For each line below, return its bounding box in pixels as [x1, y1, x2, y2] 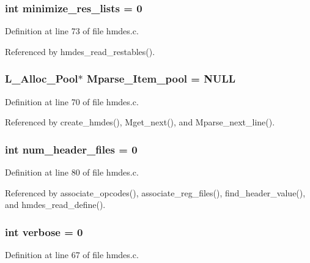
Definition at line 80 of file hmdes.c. [5, 166, 139, 179]
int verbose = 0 [5, 224, 83, 239]
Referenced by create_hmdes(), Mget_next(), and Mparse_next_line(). [5, 116, 275, 128]
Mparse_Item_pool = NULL [87, 71, 236, 86]
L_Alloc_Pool [5, 71, 78, 86]
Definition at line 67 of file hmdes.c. [5, 248, 139, 261]
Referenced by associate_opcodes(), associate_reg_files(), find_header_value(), [5, 186, 306, 199]
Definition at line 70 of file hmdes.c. [5, 95, 139, 108]
